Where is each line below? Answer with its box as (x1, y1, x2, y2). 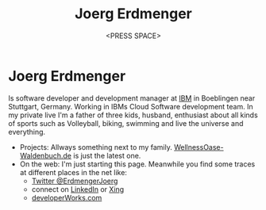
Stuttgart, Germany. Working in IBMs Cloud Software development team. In (8, 101, 253, 111)
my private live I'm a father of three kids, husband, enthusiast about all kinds (8, 110, 258, 120)
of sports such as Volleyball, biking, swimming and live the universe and (8, 118, 244, 128)
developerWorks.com (31, 193, 102, 202)
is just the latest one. (72, 151, 141, 160)
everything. (8, 127, 46, 136)
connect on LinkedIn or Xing (31, 184, 125, 194)
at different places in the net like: (19, 167, 127, 177)
